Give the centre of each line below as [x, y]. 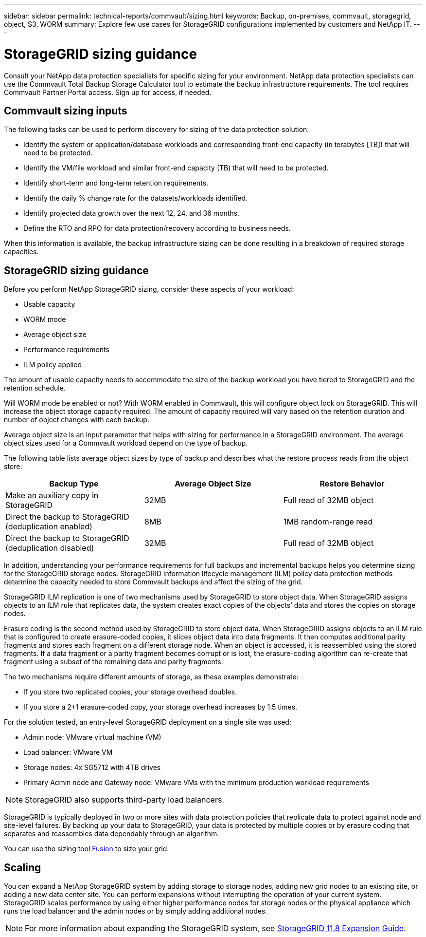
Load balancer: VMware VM [68, 752]
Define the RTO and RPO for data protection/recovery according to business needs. [157, 228]
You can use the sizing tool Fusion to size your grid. [87, 849]
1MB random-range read [328, 522]
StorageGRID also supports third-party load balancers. [124, 800]
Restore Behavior [352, 484]
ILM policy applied [53, 365]
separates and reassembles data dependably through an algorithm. [112, 834]
